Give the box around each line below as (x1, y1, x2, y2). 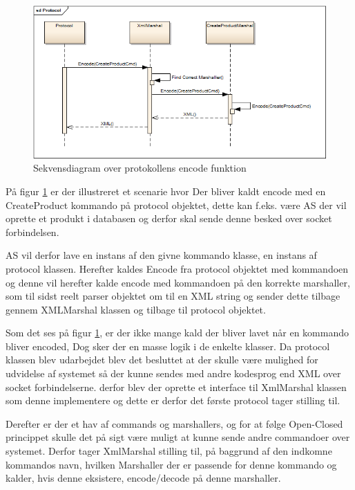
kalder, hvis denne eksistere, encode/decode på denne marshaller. (6, 471, 281, 485)
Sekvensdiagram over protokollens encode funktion (33, 161, 247, 175)
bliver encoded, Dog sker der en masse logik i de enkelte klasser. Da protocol (6, 338, 330, 353)
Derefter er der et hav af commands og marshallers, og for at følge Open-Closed (6, 416, 343, 430)
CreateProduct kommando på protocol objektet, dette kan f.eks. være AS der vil (6, 197, 347, 212)
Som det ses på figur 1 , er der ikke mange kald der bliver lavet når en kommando (6, 325, 349, 340)
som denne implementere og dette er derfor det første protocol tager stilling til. (6, 393, 340, 408)
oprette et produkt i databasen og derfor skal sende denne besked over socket (6, 211, 332, 226)
